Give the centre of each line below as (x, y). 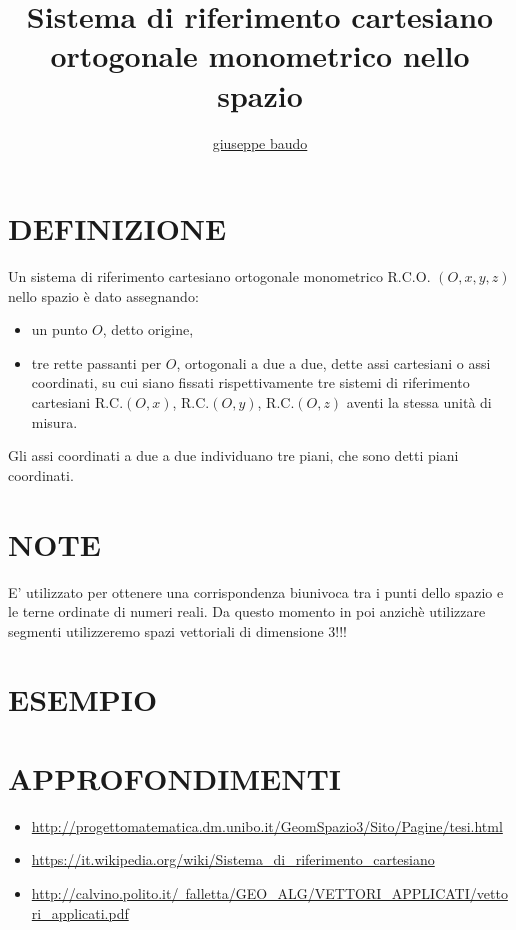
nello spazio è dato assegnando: (103, 295)
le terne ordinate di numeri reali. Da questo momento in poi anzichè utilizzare (247, 611)
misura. (54, 421)
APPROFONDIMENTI (175, 777)
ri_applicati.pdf (80, 912)
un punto (59, 329)
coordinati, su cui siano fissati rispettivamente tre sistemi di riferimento (250, 382)
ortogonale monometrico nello (260, 55)
